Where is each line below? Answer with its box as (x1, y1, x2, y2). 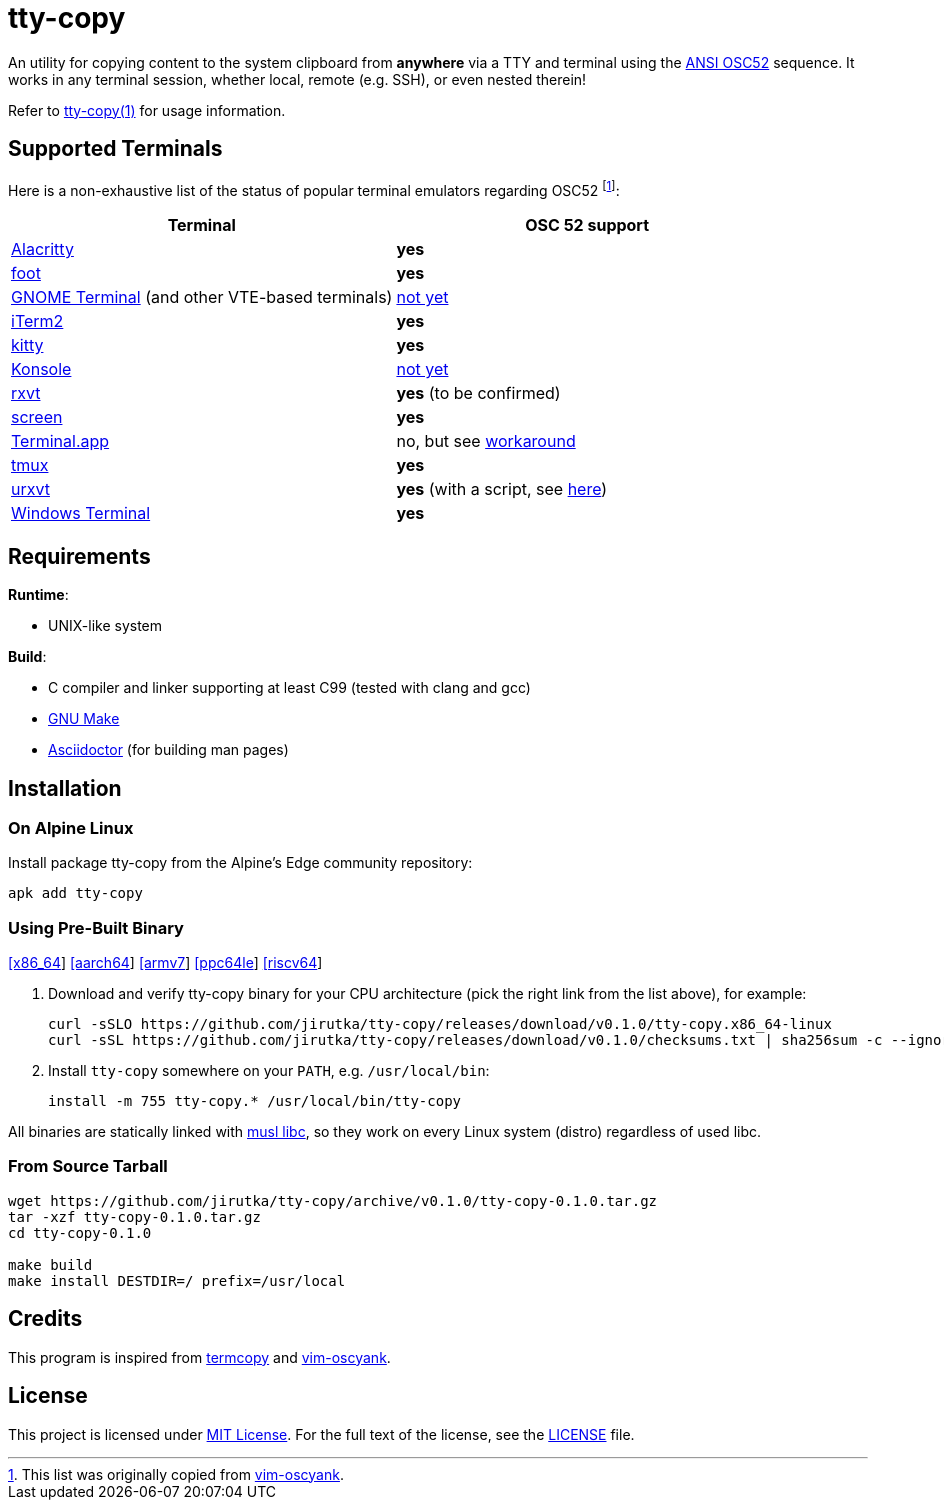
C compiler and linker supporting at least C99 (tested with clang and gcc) (48, 679, 531, 697)
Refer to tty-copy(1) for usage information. (8, 101, 286, 119)
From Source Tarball (8, 1156, 168, 1177)
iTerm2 (11, 311, 64, 332)
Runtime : (8, 586, 69, 604)
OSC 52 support (525, 215, 650, 236)
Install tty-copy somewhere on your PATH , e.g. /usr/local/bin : (48, 1062, 490, 1080)
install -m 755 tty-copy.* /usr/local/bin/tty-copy (48, 1093, 462, 1110)
